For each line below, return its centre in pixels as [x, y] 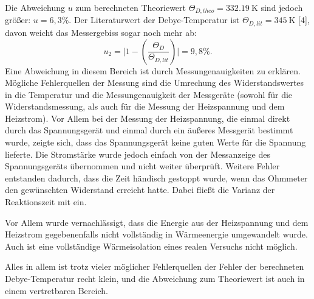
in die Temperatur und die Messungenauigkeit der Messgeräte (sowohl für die [149, 94]
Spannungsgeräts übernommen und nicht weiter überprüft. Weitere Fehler [142, 166]
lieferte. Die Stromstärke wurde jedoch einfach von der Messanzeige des [138, 154]
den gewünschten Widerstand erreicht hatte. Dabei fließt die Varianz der [140, 190]
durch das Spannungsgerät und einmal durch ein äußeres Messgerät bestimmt [149, 130]
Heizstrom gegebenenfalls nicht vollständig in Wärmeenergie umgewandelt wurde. [156, 234]
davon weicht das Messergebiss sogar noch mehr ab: [101, 32]
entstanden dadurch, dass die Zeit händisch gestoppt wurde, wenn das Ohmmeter [156, 178]
